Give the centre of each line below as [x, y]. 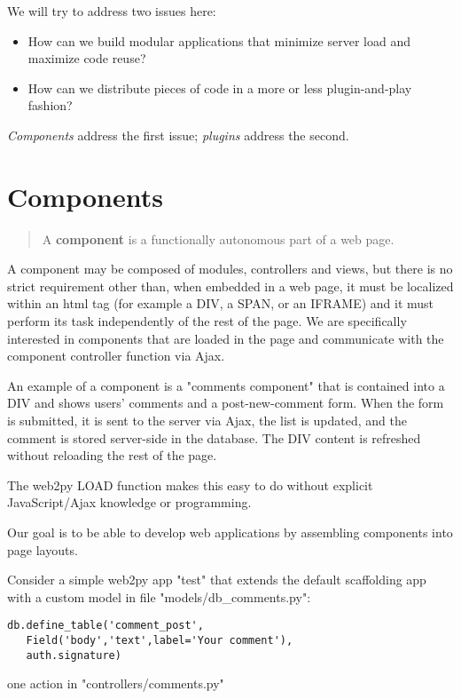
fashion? [50, 105]
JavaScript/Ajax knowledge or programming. [129, 502]
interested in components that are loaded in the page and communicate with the [226, 338]
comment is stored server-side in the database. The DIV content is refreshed [214, 437]
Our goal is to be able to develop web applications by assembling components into [230, 532]
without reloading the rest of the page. [112, 455]
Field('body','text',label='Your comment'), [160, 641]
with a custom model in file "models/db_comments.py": [159, 596]
